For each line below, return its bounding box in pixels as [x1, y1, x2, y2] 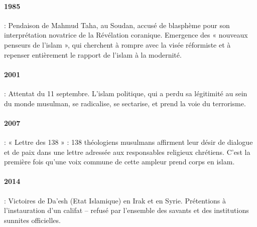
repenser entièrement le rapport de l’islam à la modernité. [4, 49, 182, 60]
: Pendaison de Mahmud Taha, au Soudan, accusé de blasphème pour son [4, 20, 230, 30]
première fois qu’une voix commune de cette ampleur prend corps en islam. [4, 156, 235, 167]
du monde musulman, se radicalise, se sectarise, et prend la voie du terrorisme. [4, 98, 246, 108]
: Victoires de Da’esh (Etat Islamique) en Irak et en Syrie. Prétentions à [4, 195, 226, 205]
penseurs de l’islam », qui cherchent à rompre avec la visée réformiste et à [4, 39, 231, 50]
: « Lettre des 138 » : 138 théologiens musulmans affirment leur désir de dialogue [4, 136, 253, 147]
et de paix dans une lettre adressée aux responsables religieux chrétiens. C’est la [4, 146, 250, 157]
